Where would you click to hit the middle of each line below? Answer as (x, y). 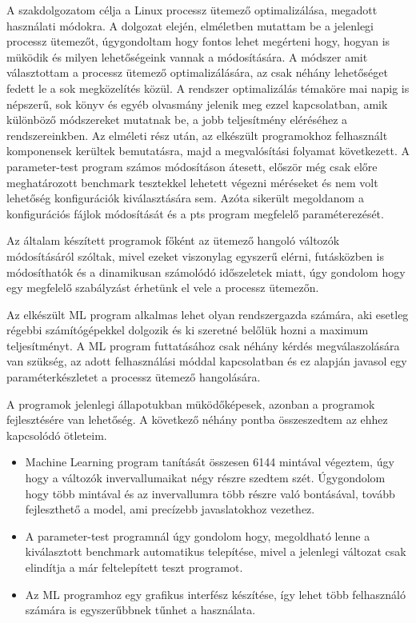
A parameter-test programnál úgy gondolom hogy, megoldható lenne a (198, 535)
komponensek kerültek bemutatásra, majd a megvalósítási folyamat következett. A (208, 151)
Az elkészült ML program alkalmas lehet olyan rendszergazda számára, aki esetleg (208, 314)
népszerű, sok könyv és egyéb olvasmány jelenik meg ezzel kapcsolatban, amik (197, 104)
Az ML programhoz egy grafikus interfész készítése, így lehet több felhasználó (215, 594)
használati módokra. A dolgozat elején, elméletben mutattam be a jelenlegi (190, 25)
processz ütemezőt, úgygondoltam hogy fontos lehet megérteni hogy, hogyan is (198, 41)
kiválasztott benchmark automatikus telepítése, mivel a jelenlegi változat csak (216, 551)
